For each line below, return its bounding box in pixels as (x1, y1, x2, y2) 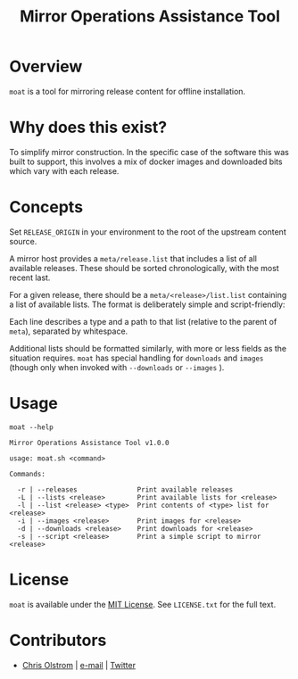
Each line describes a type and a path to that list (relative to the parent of (9, 316, 277, 327)
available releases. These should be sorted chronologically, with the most (9, 262, 279, 273)
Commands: (9, 469, 46, 478)
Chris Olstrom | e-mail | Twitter (21, 659, 137, 670)
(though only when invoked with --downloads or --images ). (9, 361, 225, 372)
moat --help (9, 422, 54, 432)
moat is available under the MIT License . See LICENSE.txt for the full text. (9, 599, 277, 609)
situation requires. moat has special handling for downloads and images (9, 352, 264, 363)
